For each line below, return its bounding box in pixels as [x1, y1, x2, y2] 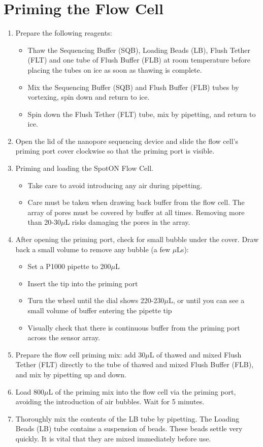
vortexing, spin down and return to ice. [27, 92, 150, 102]
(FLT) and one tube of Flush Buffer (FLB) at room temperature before [27, 54, 250, 65]
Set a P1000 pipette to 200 [27, 261, 111, 272]
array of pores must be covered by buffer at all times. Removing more [27, 206, 245, 217]
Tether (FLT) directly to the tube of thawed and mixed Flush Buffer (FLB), [15, 359, 254, 370]
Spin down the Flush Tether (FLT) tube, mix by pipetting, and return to [27, 108, 256, 119]
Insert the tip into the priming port [27, 278, 138, 288]
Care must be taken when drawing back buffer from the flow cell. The [27, 197, 245, 207]
